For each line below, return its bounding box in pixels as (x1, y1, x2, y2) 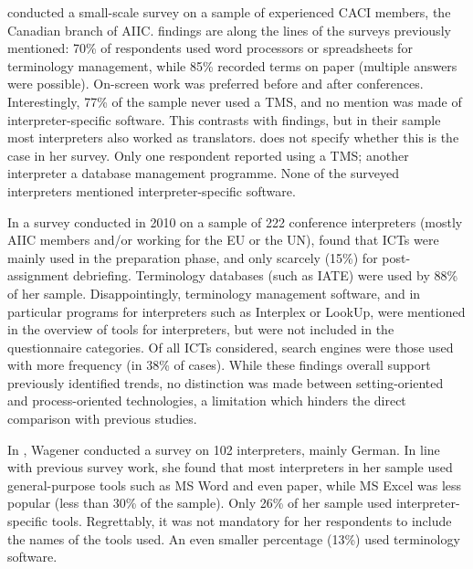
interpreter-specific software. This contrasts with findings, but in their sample (7, 110, 441, 129)
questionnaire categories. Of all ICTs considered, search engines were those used (7, 337, 454, 356)
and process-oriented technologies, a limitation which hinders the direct (7, 391, 406, 410)
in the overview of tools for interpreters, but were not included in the (7, 320, 394, 339)
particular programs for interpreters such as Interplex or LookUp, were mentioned (7, 301, 466, 321)
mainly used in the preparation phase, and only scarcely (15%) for (7, 248, 378, 267)
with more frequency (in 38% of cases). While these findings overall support (7, 355, 431, 374)
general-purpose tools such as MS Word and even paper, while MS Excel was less (7, 475, 462, 494)
